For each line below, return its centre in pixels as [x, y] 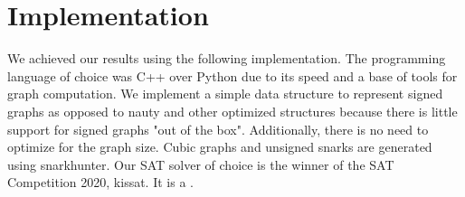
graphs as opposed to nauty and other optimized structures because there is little [232, 111]
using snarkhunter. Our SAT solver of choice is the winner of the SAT [201, 164]
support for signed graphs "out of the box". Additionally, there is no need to [218, 129]
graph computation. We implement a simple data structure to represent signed [225, 94]
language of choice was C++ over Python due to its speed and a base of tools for [232, 75]
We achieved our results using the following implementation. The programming [227, 58]
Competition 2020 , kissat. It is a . [100, 182]
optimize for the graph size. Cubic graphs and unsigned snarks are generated [220, 147]
